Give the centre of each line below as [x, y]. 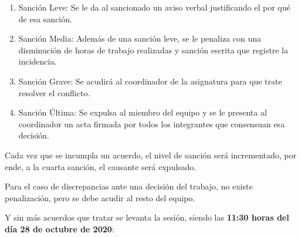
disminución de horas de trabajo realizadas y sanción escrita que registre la [153, 50]
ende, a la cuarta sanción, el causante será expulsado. [101, 166]
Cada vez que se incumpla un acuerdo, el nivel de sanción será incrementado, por [150, 155]
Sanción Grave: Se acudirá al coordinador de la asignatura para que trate [150, 81]
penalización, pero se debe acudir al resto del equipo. [100, 197]
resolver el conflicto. [54, 92]
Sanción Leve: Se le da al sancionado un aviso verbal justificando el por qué [154, 7]
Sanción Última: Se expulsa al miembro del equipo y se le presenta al [143, 112]
